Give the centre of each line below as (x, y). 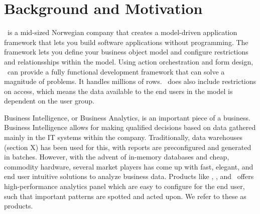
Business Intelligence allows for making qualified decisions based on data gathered (130, 127)
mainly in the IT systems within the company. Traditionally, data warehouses (123, 137)
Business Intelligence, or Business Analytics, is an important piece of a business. (127, 117)
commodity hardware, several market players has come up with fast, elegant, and (129, 166)
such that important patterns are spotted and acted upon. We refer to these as (125, 196)
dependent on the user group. (49, 101)
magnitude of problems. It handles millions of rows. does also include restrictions (130, 81)
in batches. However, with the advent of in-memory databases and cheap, (117, 157)
